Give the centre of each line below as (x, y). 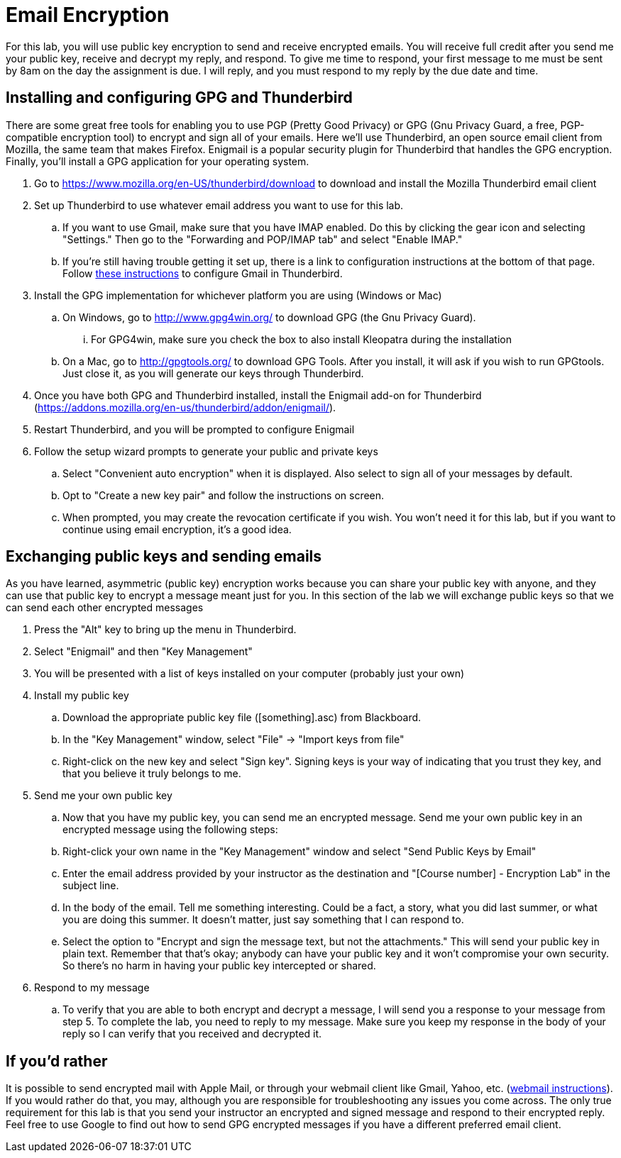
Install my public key (82, 696)
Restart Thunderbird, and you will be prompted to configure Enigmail (194, 429)
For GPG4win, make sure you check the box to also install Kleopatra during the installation (301, 339)
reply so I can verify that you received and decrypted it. (192, 1034)
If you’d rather (57, 1061)
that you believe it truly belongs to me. (152, 774)
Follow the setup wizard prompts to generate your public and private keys (206, 451)
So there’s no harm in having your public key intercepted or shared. (219, 966)
